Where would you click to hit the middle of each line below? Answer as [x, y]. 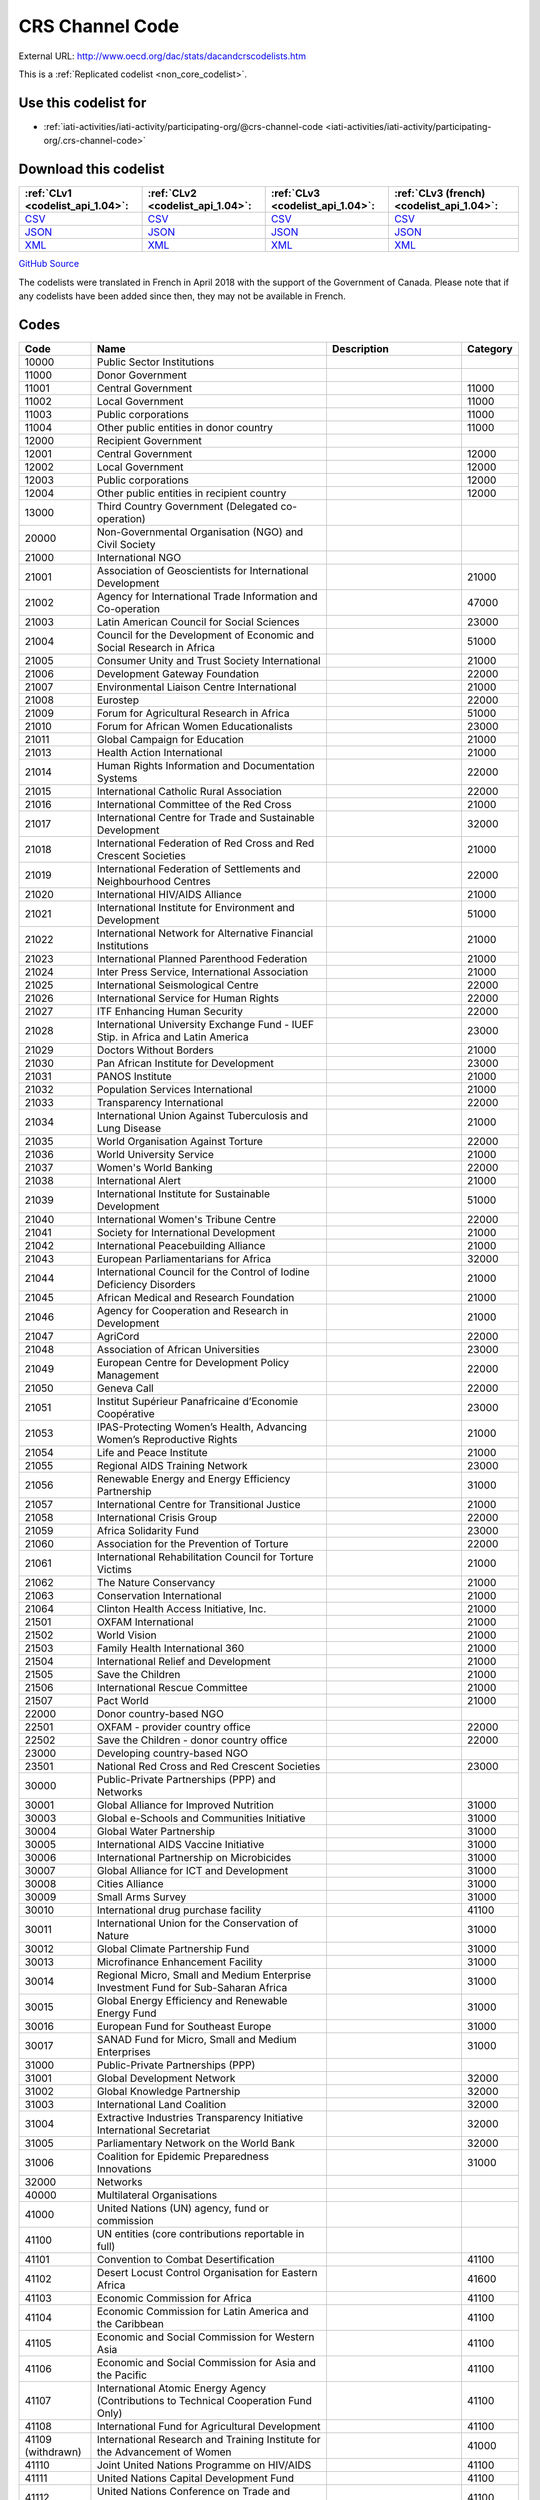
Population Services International [174, 1089]
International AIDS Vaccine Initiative [180, 1844]
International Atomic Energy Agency [181, 2388]
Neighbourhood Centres [153, 881]
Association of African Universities [178, 1349]
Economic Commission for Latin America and [202, 2311]
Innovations [124, 2168]
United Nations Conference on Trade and [193, 2491]
